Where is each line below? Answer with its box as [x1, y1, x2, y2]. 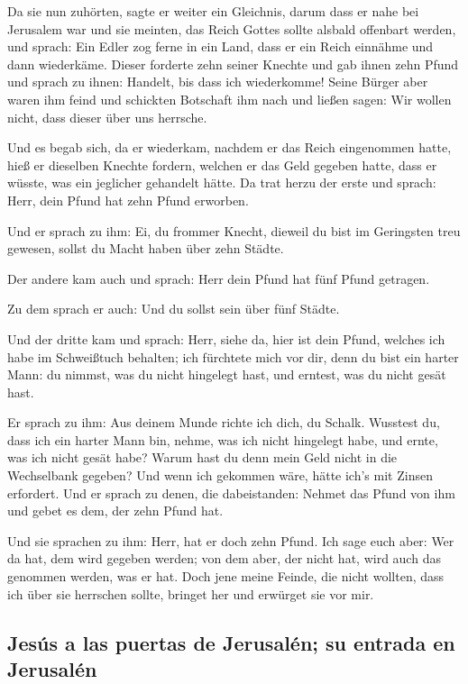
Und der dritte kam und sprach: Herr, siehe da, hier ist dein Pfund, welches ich [7, 329, 445, 348]
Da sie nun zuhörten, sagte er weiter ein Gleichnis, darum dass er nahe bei [7, 2, 419, 20]
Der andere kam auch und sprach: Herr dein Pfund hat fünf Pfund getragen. [7, 269, 430, 287]
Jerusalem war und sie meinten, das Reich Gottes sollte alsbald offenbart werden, [7, 19, 456, 38]
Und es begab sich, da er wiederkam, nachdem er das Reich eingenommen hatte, [7, 138, 452, 157]
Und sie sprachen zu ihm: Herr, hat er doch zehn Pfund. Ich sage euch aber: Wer [7, 531, 454, 550]
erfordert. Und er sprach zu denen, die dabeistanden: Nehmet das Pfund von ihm [7, 483, 455, 502]
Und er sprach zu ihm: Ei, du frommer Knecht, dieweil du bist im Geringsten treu [7, 221, 461, 240]
